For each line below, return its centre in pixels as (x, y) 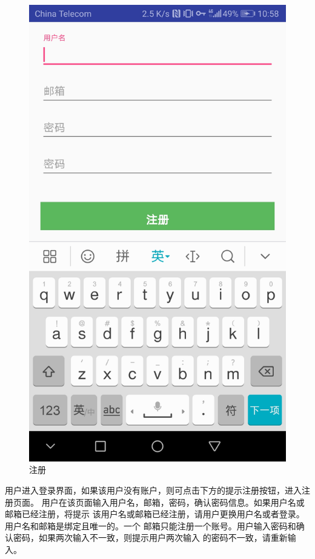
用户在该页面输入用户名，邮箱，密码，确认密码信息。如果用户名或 (173, 502)
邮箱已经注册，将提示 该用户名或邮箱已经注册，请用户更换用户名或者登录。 (155, 514)
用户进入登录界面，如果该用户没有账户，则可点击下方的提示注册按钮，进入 (153, 490)
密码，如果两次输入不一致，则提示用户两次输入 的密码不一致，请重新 (150, 537)
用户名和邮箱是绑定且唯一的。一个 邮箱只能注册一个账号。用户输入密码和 (151, 525)
